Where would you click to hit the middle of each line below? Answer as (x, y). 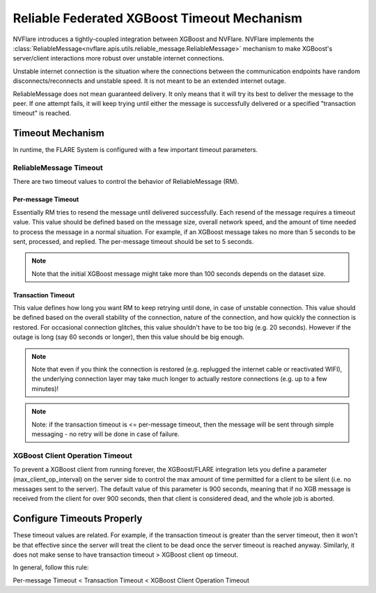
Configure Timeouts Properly (78, 519)
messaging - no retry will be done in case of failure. (106, 434)
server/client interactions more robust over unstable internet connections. (119, 59)
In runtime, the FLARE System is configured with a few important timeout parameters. (135, 150)
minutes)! (45, 388)
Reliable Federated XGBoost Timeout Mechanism (158, 18)
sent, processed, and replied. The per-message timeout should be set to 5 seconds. (133, 241)
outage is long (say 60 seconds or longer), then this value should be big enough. (129, 337)
